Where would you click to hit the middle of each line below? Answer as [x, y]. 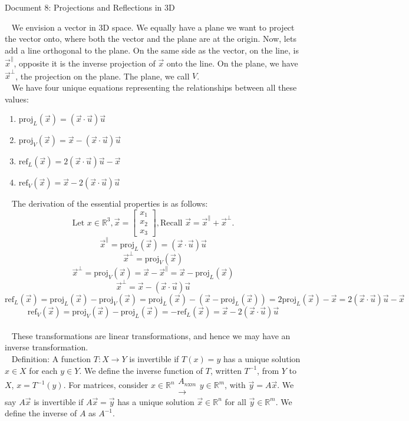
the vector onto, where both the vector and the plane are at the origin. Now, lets [151, 39]
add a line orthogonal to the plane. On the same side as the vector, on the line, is [152, 50]
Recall [171, 223]
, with [235, 385]
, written [226, 370]
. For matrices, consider [106, 385]
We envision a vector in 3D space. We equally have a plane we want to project [153, 27]
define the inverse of [41, 413]
